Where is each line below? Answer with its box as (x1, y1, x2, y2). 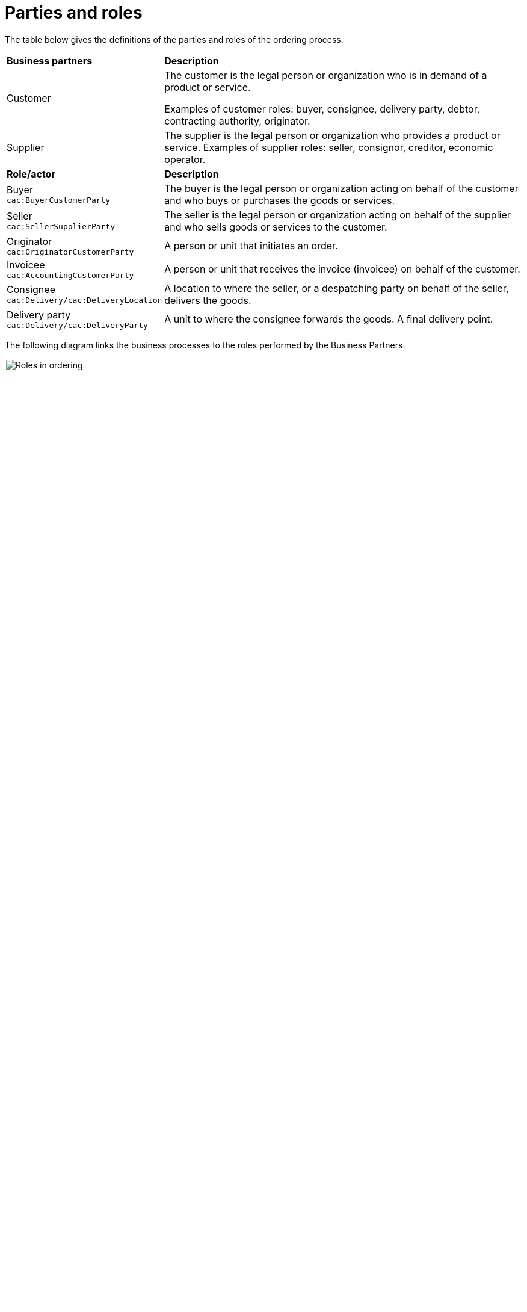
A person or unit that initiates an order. (164, 240, 338, 252)
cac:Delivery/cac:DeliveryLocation (7, 296, 162, 305)
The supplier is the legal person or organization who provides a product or (164, 129, 501, 141)
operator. (164, 153, 206, 166)
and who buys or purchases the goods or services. (164, 194, 395, 206)
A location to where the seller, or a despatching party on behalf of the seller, (164, 282, 509, 294)
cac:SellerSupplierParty (7, 222, 116, 232)
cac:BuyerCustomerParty (7, 196, 111, 205)
